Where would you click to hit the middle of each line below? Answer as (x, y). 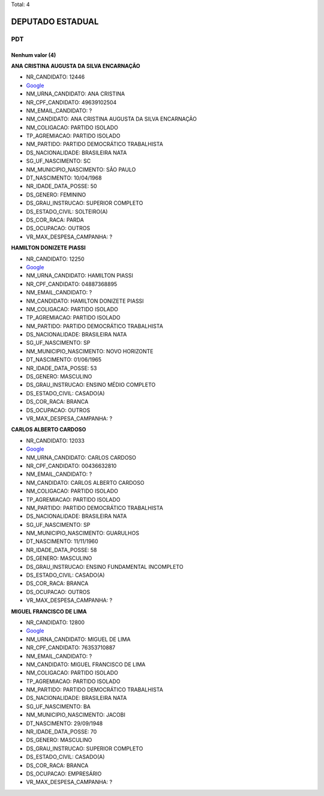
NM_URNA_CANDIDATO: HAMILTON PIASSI (79, 276)
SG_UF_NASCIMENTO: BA (58, 706)
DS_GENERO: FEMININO (56, 195)
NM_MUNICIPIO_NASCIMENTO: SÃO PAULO (81, 169)
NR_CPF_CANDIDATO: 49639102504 (71, 102)
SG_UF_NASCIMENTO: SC (58, 161)
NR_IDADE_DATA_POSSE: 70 (61, 732)
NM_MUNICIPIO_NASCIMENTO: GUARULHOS (82, 533)
